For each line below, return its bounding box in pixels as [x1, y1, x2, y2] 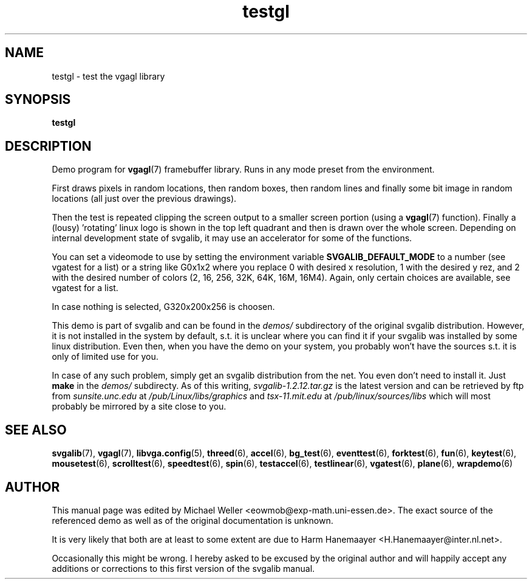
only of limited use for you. [52, 351, 159, 362]
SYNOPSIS [5, 92, 71, 108]
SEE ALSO [5, 422, 67, 438]
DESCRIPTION [5, 138, 92, 154]
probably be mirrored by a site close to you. [52, 401, 227, 412]
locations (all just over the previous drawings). [52, 193, 237, 204]
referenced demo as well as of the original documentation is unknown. [52, 515, 333, 526]
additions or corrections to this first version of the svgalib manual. [52, 563, 315, 574]
